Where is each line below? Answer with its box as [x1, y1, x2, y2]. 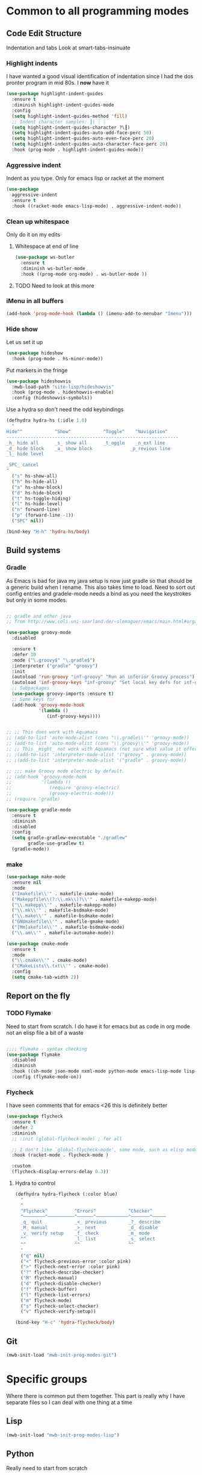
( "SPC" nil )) [11, 518, 44, 524]
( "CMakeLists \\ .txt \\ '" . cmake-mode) [11, 963, 109, 969]
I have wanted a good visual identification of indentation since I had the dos [6, 73, 194, 80]
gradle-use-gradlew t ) [28, 840, 85, 846]
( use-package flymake [6, 1052, 61, 1058]
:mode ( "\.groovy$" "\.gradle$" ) [11, 657, 96, 663]
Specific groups [6, 1373, 88, 1386]
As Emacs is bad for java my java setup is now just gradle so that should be [6, 577, 192, 584]
